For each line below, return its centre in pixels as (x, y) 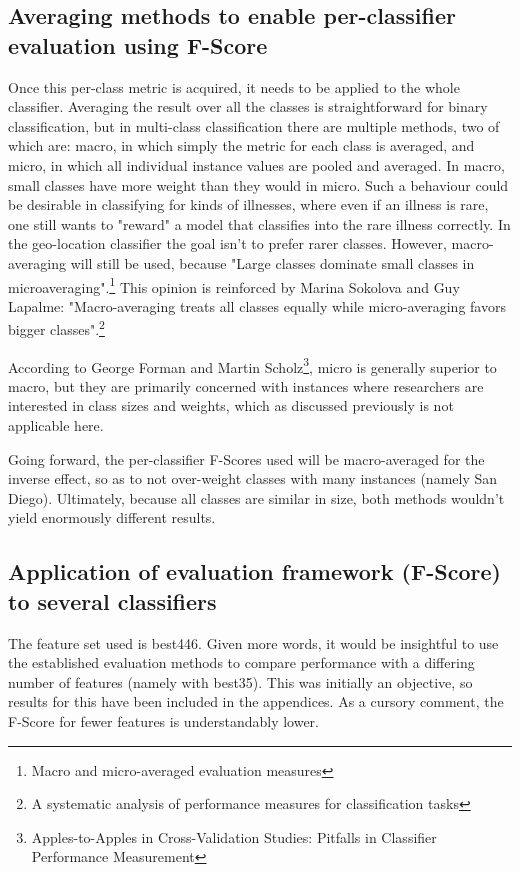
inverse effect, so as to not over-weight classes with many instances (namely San (253, 478)
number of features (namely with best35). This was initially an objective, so (240, 681)
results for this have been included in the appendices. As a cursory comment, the (256, 701)
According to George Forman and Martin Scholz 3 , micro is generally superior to (252, 365)
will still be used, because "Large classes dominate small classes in (272, 262)
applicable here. (56, 425)
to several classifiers (112, 600)
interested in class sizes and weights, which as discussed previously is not (231, 405)
